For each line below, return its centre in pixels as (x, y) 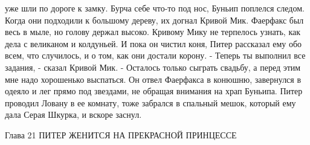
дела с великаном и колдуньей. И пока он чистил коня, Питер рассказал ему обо (153, 43)
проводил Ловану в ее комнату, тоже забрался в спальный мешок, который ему (150, 102)
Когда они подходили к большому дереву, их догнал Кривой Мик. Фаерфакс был (154, 20)
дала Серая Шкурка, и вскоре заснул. (73, 114)
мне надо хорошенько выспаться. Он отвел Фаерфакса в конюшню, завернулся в (153, 79)
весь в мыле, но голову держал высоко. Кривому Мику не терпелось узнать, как (153, 32)
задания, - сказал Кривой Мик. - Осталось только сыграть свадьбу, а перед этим (153, 67)
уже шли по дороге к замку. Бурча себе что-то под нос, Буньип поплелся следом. (155, 8)
